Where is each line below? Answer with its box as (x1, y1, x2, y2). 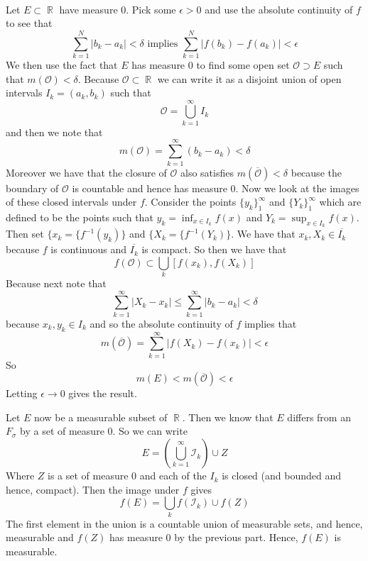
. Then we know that (182, 409, 274, 424)
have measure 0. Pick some (59, 1, 176, 16)
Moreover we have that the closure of (6, 165, 167, 179)
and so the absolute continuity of (90, 316, 233, 331)
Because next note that (6, 276, 107, 291)
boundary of (6, 180, 59, 195)
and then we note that (6, 124, 103, 139)
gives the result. (68, 386, 137, 401)
